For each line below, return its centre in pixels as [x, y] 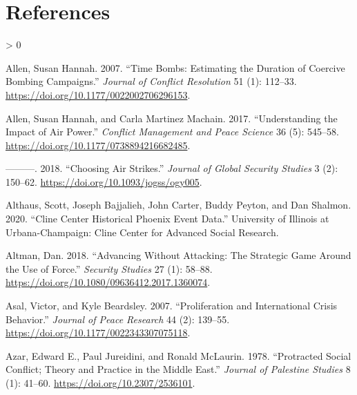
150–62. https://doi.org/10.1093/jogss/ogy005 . [104, 181]
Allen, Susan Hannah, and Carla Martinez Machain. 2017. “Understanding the [172, 118]
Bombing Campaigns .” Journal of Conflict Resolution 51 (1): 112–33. [151, 81]
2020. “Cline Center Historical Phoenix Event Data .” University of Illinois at [167, 219]
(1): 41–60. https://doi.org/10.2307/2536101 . [100, 383]
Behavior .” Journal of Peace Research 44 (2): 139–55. [118, 319]
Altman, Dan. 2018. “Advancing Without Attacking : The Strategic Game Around [178, 255]
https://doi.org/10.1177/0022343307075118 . [98, 333]
